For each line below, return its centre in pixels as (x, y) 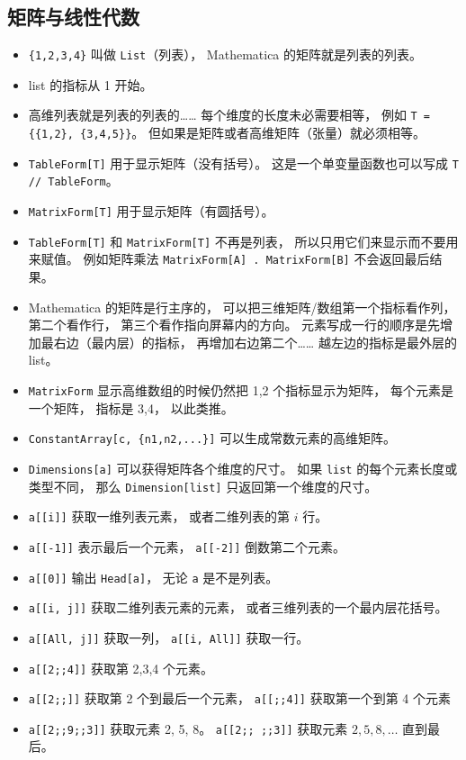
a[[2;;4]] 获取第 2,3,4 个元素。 (121, 668)
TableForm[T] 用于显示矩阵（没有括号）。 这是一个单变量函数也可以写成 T (243, 163)
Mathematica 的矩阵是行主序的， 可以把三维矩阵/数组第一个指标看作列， (242, 307)
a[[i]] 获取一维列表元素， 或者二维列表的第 (159, 516)
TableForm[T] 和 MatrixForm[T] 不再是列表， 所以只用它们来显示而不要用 (243, 241)
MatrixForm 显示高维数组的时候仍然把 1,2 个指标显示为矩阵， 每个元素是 (241, 390)
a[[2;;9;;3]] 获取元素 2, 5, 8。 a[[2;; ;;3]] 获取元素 (188, 728)
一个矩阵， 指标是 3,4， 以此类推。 (131, 407)
